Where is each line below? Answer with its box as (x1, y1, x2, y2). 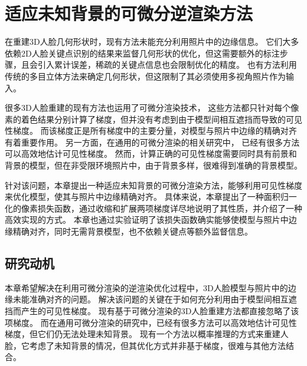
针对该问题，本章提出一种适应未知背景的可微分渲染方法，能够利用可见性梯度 (5, 179, 302, 191)
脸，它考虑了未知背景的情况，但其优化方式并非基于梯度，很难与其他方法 (5, 339, 286, 351)
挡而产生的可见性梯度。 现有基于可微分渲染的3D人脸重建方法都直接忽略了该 (5, 305, 299, 317)
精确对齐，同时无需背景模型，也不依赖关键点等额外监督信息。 (12, 225, 253, 238)
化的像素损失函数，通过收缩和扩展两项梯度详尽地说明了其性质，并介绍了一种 (5, 202, 302, 214)
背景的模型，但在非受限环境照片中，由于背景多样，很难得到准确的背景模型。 (5, 159, 302, 172)
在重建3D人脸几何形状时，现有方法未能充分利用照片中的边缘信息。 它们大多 (5, 35, 299, 48)
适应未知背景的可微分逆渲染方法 (5, 1, 253, 25)
